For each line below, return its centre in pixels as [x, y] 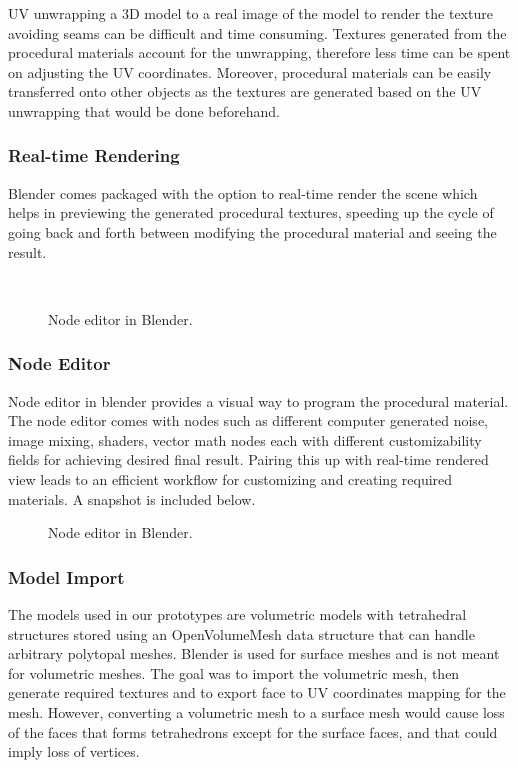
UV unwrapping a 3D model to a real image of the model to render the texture [250, 13]
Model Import [66, 576]
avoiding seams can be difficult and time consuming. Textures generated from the [257, 32]
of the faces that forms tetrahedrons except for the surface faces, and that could [253, 731]
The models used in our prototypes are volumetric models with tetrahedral [237, 613]
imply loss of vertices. [74, 751]
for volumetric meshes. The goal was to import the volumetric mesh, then [234, 672]
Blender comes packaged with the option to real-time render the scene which [243, 192]
